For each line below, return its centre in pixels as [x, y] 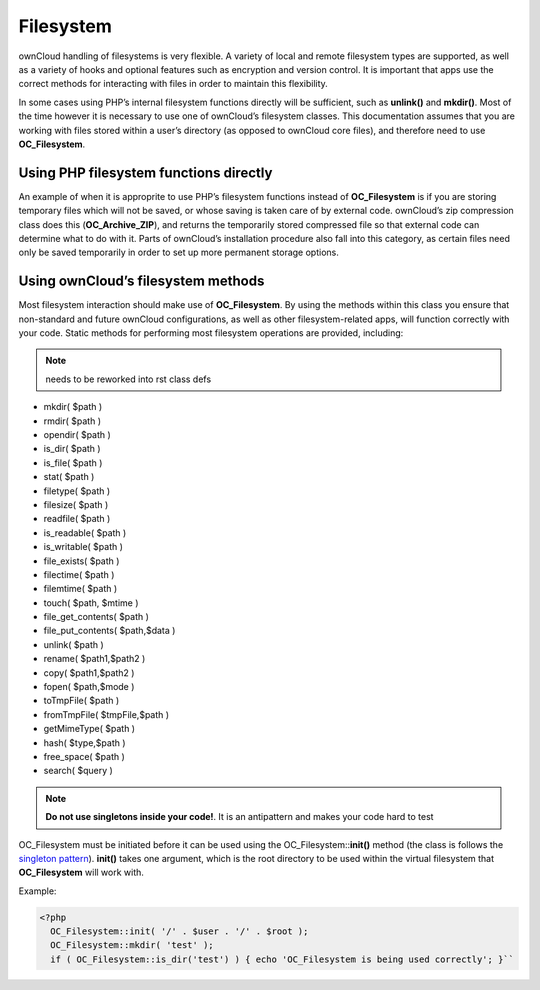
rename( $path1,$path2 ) [94, 659]
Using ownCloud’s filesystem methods [141, 281]
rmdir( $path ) [72, 421]
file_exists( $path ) [81, 561]
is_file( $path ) [73, 462]
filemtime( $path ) [80, 589]
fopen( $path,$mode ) [89, 687]
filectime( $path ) [79, 574]
